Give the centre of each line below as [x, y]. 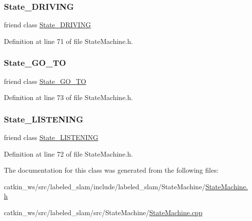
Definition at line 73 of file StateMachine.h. [68, 97]
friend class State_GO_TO [45, 81]
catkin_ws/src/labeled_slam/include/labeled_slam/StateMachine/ [105, 186]
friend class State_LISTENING [51, 137]
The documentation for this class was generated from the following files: [111, 170]
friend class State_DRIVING [48, 25]
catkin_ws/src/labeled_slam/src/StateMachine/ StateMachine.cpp [103, 212]
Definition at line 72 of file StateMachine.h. [68, 153]
